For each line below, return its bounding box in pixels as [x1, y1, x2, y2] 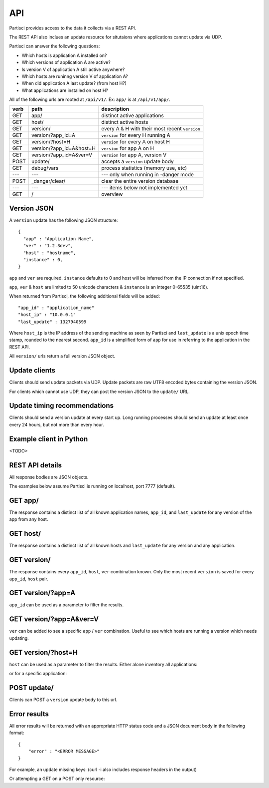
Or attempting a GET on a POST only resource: [9, 776, 105, 782]
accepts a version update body [101, 158, 174, 165]
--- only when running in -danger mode [101, 171, 194, 178]
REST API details [9, 461, 62, 469]
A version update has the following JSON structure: [9, 217, 118, 223]
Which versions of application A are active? [21, 59, 111, 65]
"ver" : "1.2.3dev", [23, 243, 74, 249]
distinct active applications [101, 112, 164, 119]
